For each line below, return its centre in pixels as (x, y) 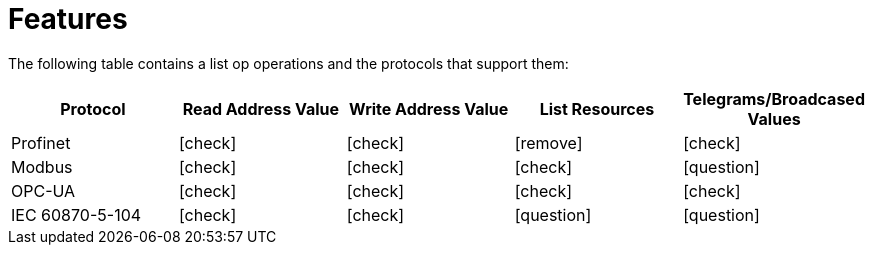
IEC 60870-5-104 (76, 214)
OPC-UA (43, 190)
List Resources (597, 108)
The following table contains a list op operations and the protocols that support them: (288, 63)
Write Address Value (429, 108)
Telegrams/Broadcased (774, 98)
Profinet (41, 142)
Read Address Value (261, 108)
